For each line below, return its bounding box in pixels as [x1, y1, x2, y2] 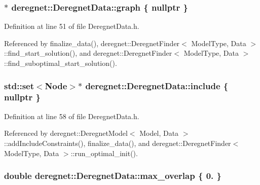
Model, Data [139, 128, 179, 138]
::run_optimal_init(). [70, 147, 138, 158]
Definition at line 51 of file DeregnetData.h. [4, 21, 139, 31]
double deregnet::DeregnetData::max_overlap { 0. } [4, 169, 221, 182]
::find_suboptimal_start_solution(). [4, 58, 117, 68]
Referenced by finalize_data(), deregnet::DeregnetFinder [4, 38, 180, 48]
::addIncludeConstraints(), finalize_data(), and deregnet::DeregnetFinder [4, 137, 231, 148]
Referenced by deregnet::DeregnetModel [4, 128, 128, 138]
